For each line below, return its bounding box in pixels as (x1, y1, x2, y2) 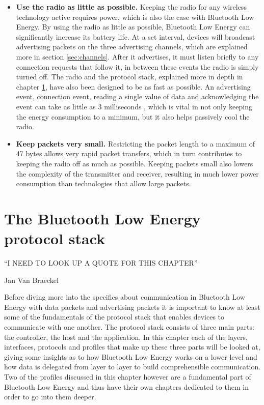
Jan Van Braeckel (4, 274, 59, 285)
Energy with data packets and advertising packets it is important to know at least (4, 301, 260, 312)
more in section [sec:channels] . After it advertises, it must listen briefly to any (16, 51, 259, 62)
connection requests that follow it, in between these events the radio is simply (16, 61, 259, 72)
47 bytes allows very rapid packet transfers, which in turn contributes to (16, 148, 242, 159)
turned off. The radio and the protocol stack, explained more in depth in (16, 71, 243, 82)
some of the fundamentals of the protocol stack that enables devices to (4, 311, 225, 322)
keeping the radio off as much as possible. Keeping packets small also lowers (16, 158, 253, 168)
